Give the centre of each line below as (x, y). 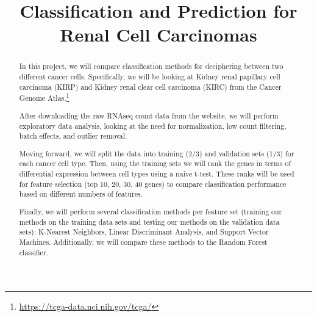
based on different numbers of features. (81, 194)
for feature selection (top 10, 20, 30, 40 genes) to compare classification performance (153, 184)
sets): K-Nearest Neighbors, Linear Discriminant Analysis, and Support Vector (144, 232)
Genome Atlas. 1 (44, 97)
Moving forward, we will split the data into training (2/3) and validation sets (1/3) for (157, 153)
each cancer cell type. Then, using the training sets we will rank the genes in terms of (155, 163)
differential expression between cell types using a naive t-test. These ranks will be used (157, 174)
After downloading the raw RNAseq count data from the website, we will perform (149, 115)
